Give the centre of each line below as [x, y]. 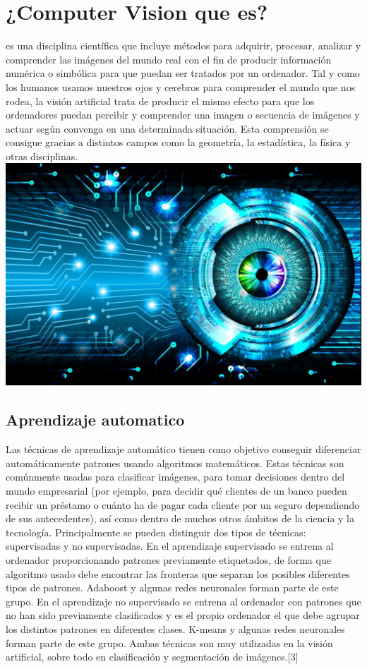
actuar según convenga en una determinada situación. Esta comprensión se [167, 128]
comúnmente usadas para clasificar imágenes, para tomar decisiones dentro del [175, 477]
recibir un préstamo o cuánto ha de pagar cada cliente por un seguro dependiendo [183, 504]
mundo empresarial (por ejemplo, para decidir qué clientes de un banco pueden [176, 491]
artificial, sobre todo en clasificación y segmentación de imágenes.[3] [152, 657]
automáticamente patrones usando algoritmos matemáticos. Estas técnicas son [175, 463]
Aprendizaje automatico [95, 420]
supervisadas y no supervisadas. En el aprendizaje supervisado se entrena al [170, 546]
